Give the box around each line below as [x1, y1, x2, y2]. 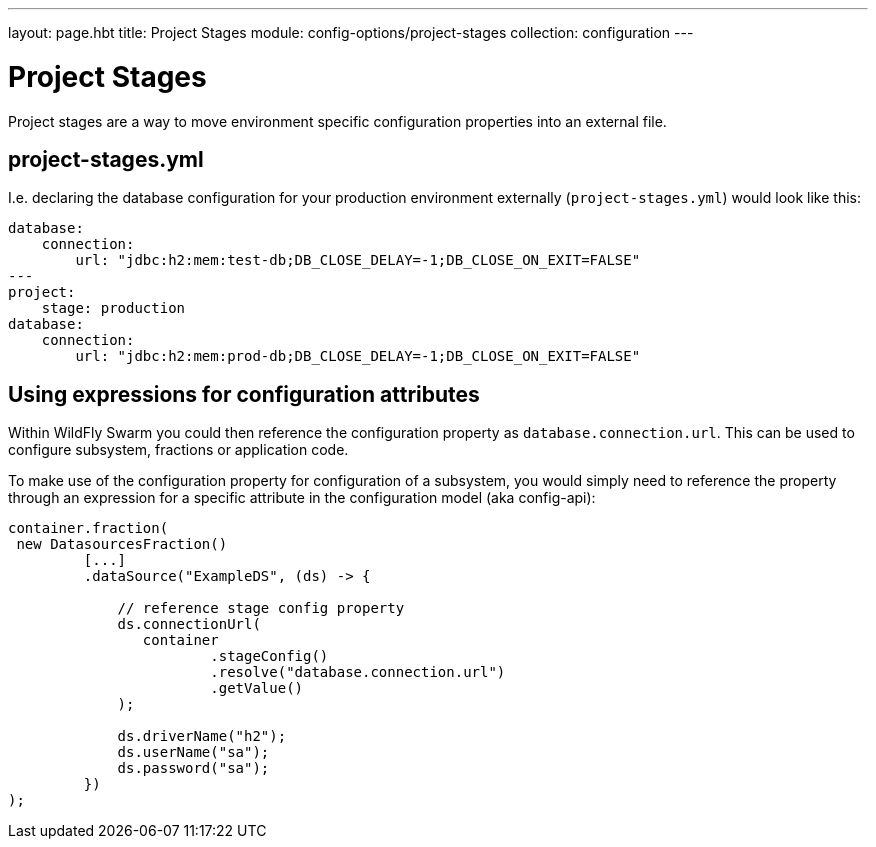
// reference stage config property [117, 600, 405, 617]
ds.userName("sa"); [117, 744, 270, 761]
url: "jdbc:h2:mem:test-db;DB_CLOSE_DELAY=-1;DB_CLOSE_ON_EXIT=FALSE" [75, 252, 641, 269]
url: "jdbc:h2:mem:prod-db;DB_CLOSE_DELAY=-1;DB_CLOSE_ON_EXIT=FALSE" [75, 348, 641, 365]
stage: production [41, 300, 186, 317]
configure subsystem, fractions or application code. [8, 441, 349, 459]
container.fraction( [8, 520, 169, 537]
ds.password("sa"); [117, 760, 270, 777]
